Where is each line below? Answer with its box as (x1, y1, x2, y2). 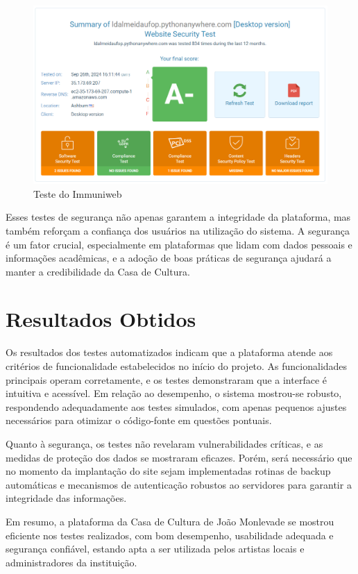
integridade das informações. (6, 491, 127, 505)
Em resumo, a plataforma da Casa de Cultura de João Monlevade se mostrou (6, 514, 334, 528)
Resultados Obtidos (6, 305, 196, 333)
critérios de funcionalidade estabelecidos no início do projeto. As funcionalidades (6, 359, 348, 373)
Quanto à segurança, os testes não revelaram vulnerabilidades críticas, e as (6, 436, 323, 450)
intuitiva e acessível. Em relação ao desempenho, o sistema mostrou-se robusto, (6, 386, 342, 400)
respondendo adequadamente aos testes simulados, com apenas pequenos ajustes (6, 399, 347, 414)
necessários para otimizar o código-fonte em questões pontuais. (6, 413, 272, 428)
